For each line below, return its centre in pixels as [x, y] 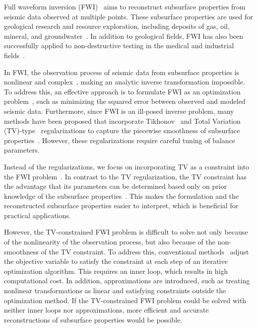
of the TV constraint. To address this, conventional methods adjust [145, 251]
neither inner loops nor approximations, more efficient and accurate [106, 310]
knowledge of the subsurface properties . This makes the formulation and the [122, 196]
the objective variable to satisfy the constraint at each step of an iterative [116, 261]
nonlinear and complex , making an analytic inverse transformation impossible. [125, 82]
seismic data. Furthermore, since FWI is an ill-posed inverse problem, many [119, 111]
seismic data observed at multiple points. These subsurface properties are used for [128, 16]
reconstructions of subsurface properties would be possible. [93, 319]
